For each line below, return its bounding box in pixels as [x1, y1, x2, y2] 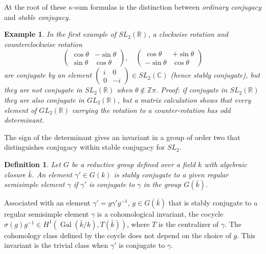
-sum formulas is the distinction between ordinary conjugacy [73, 2, 261, 12]
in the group [143, 179, 182, 190]
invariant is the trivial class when [4, 240, 108, 250]
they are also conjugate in [4, 94, 84, 105]
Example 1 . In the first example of [4, 29, 116, 39]
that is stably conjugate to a [168, 197, 258, 208]
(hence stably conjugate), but [170, 70, 260, 80]
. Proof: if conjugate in [156, 84, 228, 95]
